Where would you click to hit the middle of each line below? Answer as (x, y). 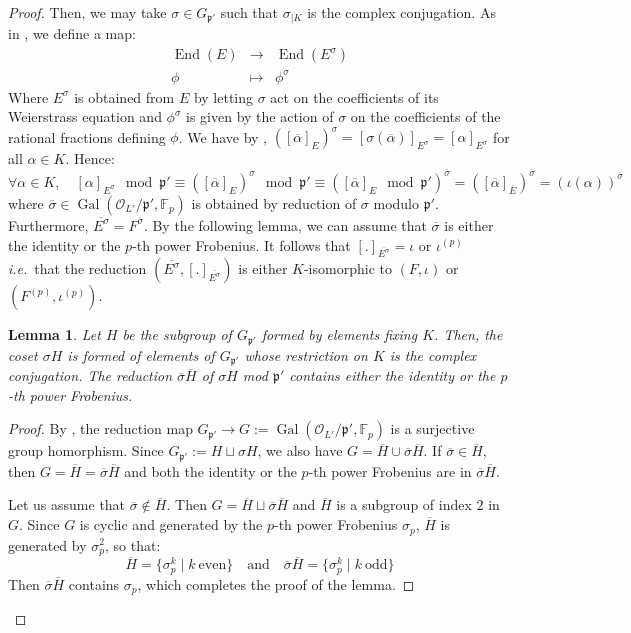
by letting (223, 96)
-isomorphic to (347, 268)
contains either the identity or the (392, 375)
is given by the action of (260, 116)
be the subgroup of (177, 334)
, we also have (300, 450)
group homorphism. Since (86, 450)
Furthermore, (48, 224)
